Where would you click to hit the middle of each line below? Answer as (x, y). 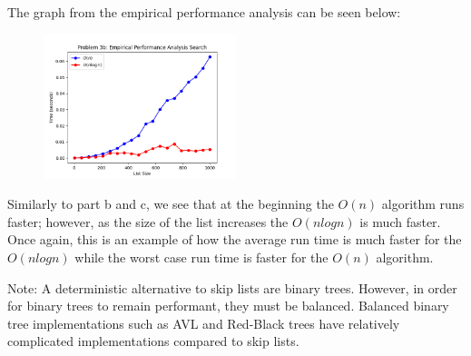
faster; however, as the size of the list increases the (148, 221)
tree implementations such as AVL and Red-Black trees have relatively (204, 323)
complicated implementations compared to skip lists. (153, 341)
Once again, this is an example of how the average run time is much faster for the (235, 239)
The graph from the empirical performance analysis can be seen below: (204, 12)
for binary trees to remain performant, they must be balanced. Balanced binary (228, 306)
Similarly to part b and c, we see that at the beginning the (171, 204)
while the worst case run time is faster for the (201, 257)
